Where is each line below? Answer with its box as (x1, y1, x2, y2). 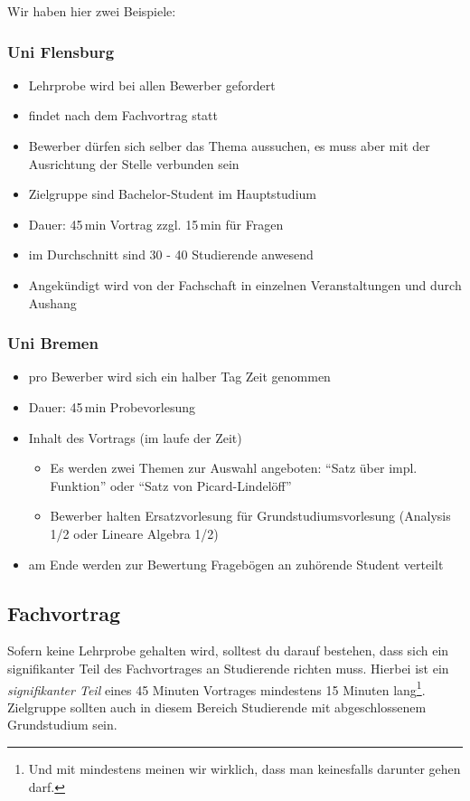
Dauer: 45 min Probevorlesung (28, 397, 195, 416)
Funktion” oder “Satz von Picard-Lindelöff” (50, 476, 292, 495)
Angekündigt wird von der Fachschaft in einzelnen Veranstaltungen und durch (28, 275, 462, 294)
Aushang (28, 293, 77, 312)
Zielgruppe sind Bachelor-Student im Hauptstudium (28, 184, 316, 203)
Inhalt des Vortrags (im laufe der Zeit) (28, 428, 242, 447)
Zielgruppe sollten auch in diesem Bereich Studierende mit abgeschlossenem (7, 697, 427, 716)
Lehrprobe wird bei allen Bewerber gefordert (28, 75, 276, 94)
